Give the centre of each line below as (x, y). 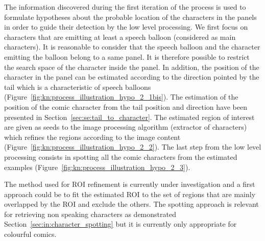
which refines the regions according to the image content (92, 137)
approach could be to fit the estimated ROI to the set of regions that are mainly (130, 194)
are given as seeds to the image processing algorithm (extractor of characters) (126, 127)
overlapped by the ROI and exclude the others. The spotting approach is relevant (131, 204)
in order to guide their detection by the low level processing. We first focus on (126, 27)
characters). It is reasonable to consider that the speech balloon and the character (132, 47)
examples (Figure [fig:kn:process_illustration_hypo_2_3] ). (97, 167)
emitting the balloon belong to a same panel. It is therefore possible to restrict (127, 56)
